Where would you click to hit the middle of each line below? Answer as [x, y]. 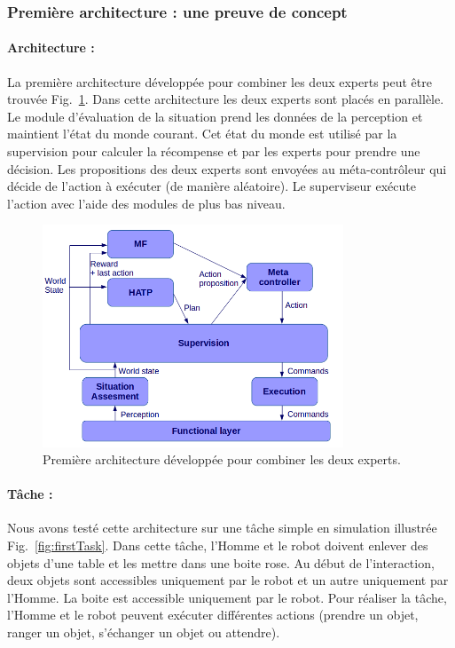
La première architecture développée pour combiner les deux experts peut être [220, 81]
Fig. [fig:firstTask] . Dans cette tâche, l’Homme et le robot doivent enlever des [218, 545]
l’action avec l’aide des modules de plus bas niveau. [146, 203]
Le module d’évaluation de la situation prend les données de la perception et [215, 116]
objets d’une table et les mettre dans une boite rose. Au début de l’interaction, [221, 562]
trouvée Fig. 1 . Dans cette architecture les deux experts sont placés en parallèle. [226, 99]
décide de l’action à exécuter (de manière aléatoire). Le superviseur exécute [212, 186]
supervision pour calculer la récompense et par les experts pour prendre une [214, 151]
